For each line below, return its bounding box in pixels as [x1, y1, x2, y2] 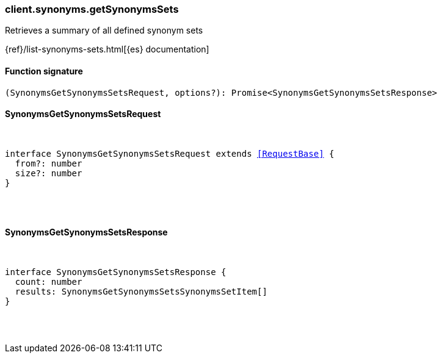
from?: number [15, 158, 82, 168]
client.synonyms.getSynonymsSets [5, 3, 179, 15]
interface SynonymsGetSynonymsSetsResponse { [5, 267, 226, 277]
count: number [15, 277, 82, 287]
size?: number [15, 168, 82, 178]
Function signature [5, 65, 83, 76]
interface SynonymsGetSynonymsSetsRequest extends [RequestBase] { [5, 148, 335, 159]
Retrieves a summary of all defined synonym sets [5, 25, 203, 36]
